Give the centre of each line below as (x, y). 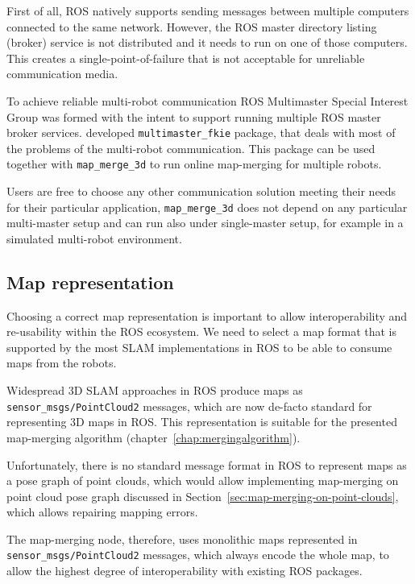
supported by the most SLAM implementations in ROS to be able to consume (199, 347)
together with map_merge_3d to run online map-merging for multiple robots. (194, 164)
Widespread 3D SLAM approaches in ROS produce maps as (155, 390)
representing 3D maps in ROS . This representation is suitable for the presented (202, 422)
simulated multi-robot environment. (94, 238)
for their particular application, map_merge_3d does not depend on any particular (207, 207)
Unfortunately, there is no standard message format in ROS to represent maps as (207, 464)
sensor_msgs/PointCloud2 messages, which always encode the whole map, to (198, 555)
